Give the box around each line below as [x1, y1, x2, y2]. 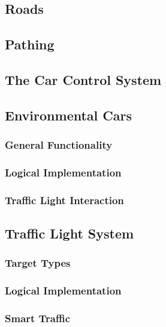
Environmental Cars [5, 105, 132, 124]
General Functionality [5, 137, 113, 152]
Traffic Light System [5, 224, 134, 243]
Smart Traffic [5, 311, 71, 326]
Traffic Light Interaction [5, 192, 124, 207]
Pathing [5, 35, 55, 54]
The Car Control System [5, 70, 162, 89]
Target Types [5, 255, 71, 270]
